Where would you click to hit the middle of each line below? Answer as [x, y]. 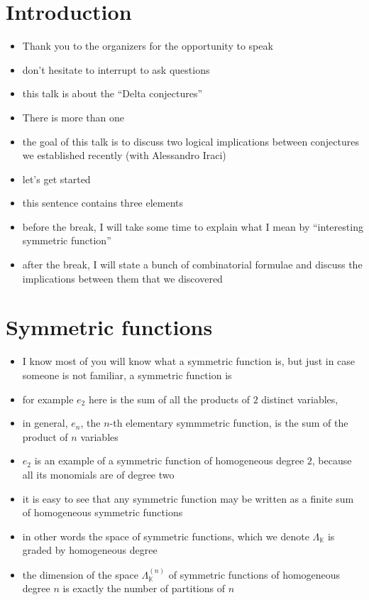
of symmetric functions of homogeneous [254, 574]
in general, [45, 423]
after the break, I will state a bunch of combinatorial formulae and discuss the [192, 264]
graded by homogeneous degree [90, 550]
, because [332, 460]
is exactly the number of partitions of [144, 588]
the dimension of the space [80, 574]
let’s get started [56, 179]
